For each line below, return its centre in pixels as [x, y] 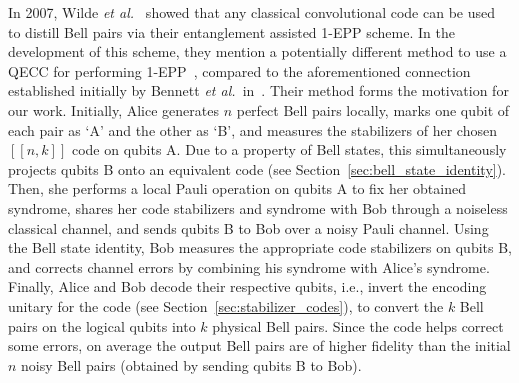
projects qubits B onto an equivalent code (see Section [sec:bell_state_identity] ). [257, 168]
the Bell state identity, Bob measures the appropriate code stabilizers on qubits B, [260, 247]
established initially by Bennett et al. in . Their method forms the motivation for [258, 90]
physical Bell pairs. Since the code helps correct [358, 325]
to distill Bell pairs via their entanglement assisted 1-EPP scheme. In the [231, 31]
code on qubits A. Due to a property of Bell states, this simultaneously [289, 149]
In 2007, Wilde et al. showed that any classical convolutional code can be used [251, 12]
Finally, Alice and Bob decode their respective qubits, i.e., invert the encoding [247, 286]
